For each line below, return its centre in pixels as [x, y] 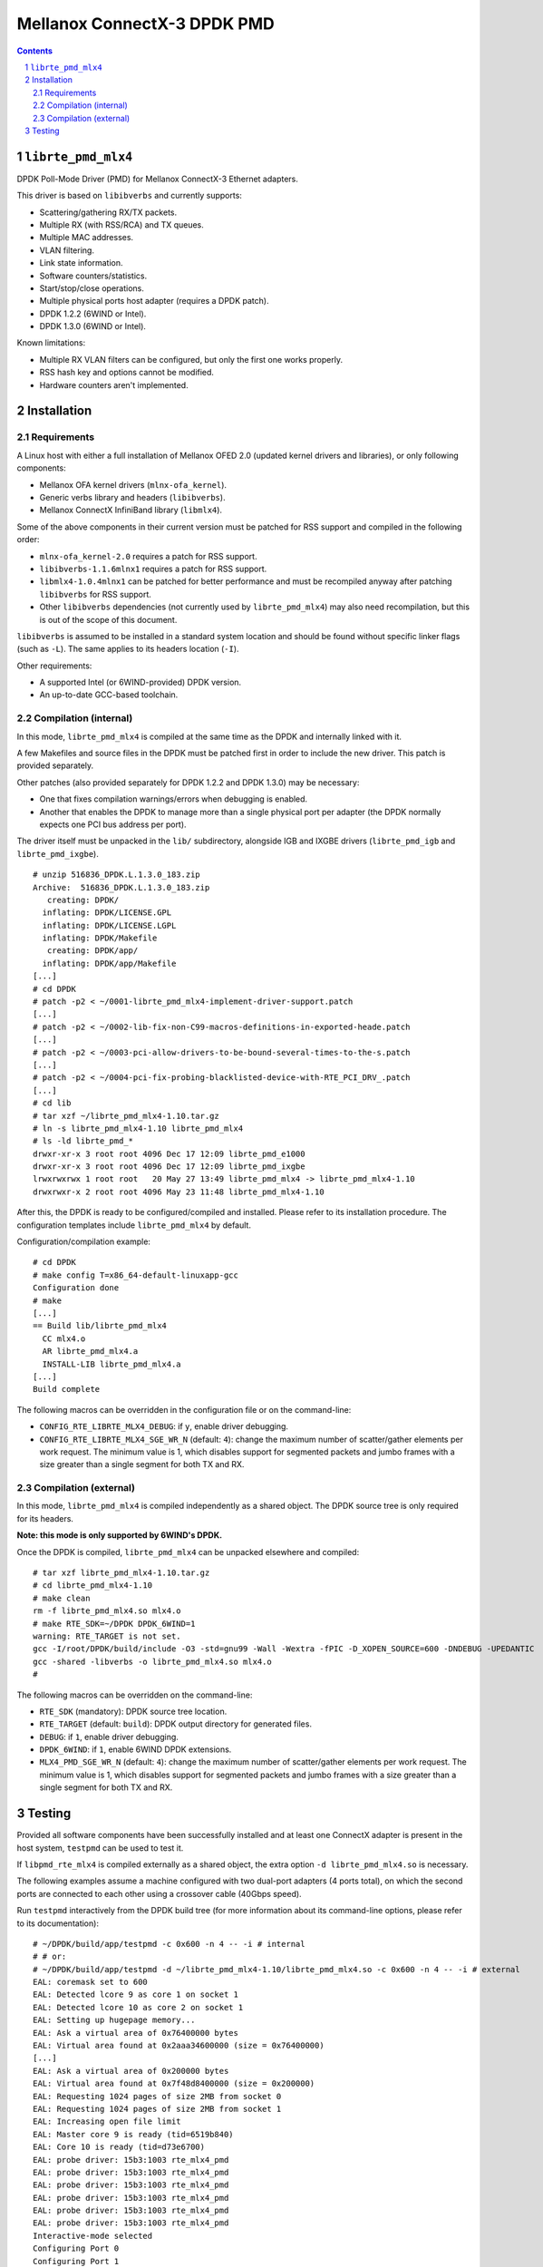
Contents [35, 51]
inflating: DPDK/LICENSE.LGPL [109, 925]
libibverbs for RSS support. [95, 594]
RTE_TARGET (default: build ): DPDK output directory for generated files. [176, 1724]
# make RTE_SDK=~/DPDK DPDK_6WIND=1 [114, 1624]
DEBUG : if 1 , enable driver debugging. [109, 1737]
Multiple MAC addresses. [87, 238]
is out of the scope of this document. [108, 619]
